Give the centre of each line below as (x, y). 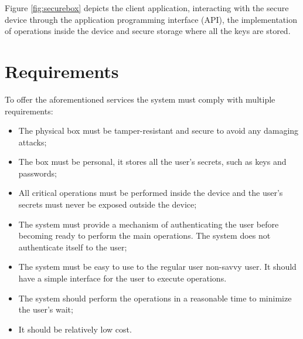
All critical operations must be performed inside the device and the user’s (151, 193)
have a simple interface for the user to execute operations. (122, 278)
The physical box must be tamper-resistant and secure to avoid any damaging (159, 130)
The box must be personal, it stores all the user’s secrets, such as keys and (152, 162)
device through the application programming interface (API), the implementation (151, 19)
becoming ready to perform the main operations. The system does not (144, 235)
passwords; (38, 173)
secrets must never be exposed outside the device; (108, 204)
